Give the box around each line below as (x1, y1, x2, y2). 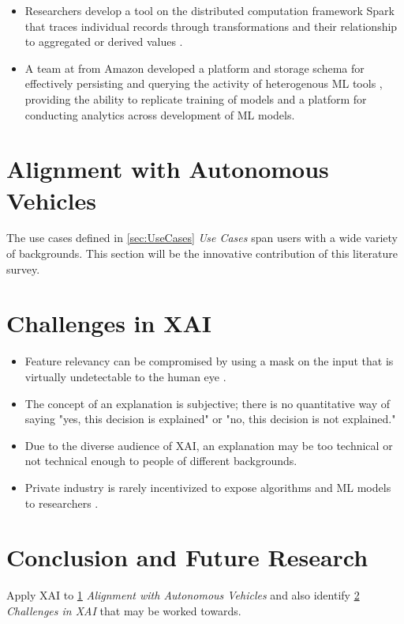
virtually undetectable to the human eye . (24, 368, 226, 384)
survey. (6, 260, 40, 277)
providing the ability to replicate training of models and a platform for (24, 90, 367, 107)
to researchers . (24, 494, 99, 511)
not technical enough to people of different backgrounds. (24, 452, 297, 469)
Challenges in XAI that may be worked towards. (6, 602, 241, 618)
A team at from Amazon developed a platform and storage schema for (24, 59, 365, 76)
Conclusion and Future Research (6, 541, 368, 573)
